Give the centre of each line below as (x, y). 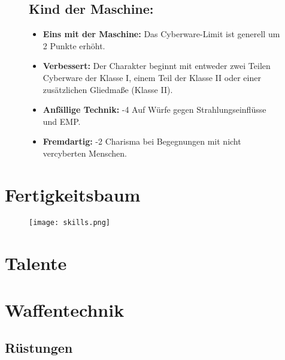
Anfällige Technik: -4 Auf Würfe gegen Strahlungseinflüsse (154, 109)
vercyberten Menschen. (85, 153)
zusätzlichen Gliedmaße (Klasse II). (108, 89)
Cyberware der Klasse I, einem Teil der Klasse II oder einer (152, 77)
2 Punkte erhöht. (74, 45)
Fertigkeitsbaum (73, 194)
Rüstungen (39, 348)
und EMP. (62, 121)
